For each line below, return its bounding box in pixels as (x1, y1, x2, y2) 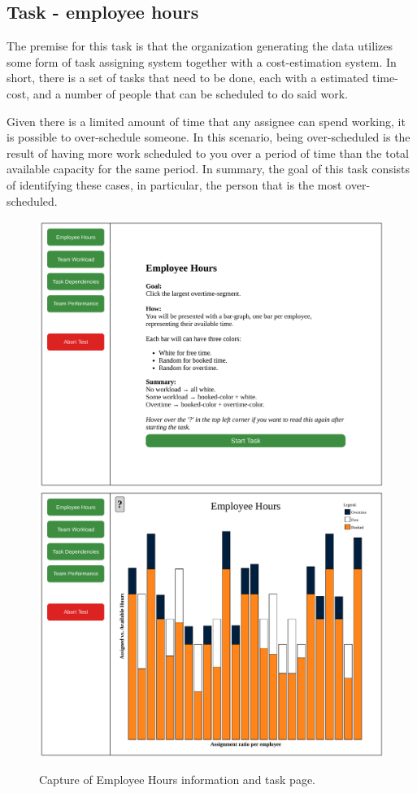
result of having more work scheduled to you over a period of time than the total (7, 144, 410, 161)
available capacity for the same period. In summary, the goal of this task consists (7, 160, 410, 177)
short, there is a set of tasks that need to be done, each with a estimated (7, 69, 369, 86)
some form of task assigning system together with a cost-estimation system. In (7, 53, 397, 70)
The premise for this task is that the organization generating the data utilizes (7, 37, 393, 54)
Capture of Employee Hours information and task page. (39, 771, 315, 788)
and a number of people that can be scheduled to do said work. (33, 85, 348, 102)
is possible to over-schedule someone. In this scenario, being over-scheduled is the (7, 129, 410, 146)
